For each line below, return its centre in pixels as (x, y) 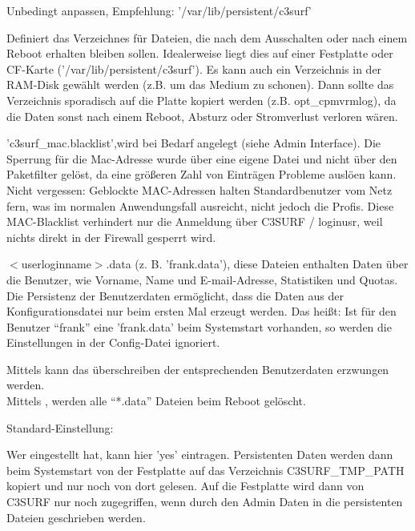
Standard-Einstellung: (60, 427)
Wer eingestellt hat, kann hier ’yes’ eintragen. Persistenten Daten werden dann (200, 455)
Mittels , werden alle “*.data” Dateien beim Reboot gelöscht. (156, 401)
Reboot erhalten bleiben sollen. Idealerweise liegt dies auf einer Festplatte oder (200, 53)
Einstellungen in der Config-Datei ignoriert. (113, 342)
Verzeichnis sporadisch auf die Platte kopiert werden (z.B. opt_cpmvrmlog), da (201, 100)
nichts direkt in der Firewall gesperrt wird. (111, 237)
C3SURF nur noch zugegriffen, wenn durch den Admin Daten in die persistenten (205, 502)
